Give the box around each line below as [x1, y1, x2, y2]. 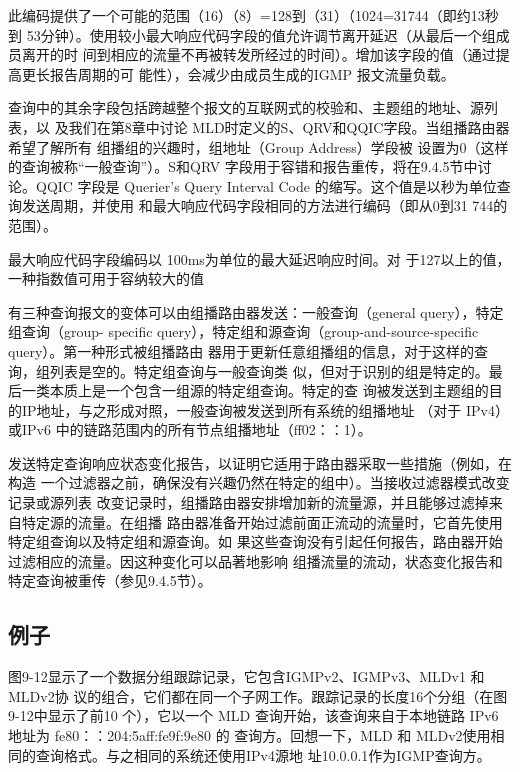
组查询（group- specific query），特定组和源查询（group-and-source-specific [8, 321, 479, 342]
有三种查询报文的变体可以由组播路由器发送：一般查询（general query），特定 [8, 301, 504, 322]
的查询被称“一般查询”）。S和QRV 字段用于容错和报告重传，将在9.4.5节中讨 [8, 156, 492, 177]
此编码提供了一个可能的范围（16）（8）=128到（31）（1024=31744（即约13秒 [8, 5, 499, 25]
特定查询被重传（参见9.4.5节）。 [8, 570, 212, 591]
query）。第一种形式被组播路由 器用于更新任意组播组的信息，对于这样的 [8, 340, 474, 361]
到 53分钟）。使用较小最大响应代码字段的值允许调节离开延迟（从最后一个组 [8, 24, 496, 45]
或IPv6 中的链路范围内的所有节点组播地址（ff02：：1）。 [8, 419, 372, 440]
